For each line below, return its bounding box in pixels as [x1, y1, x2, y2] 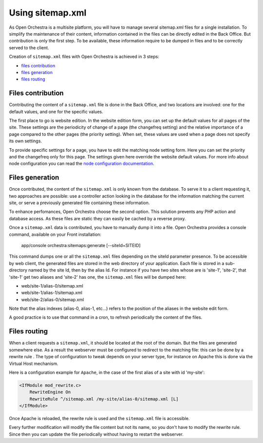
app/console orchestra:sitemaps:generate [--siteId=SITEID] [21, 242, 141, 248]
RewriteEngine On [29, 389, 71, 395]
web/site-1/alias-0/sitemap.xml [21, 283, 84, 289]
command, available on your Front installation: [9, 231, 102, 237]
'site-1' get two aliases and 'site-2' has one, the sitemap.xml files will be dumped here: [9, 274, 187, 280]
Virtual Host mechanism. [9, 361, 58, 366]
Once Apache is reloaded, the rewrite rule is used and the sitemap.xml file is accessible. [9, 416, 190, 422]
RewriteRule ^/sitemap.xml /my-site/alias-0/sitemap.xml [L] [29, 396, 179, 402]
